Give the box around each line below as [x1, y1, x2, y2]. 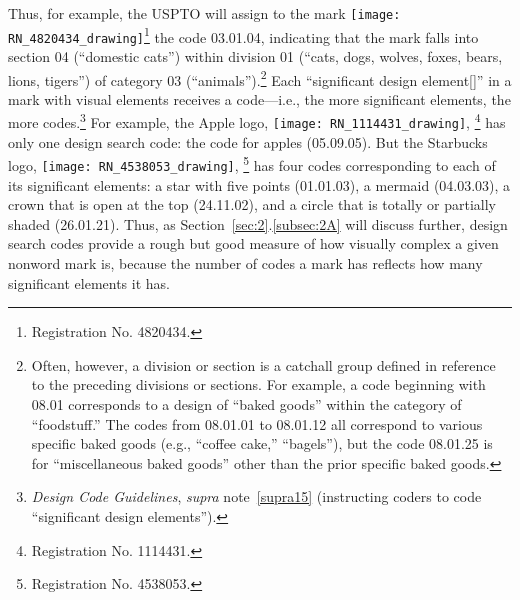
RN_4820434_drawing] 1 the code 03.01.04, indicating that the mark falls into [8, 23, 479, 47]
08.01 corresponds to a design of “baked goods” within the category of [31, 393, 462, 414]
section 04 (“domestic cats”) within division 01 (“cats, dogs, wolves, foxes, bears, [8, 45, 503, 66]
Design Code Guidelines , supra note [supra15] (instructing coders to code [31, 486, 482, 507]
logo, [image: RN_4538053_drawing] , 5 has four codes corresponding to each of [8, 152, 496, 175]
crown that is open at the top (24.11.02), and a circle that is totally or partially [8, 194, 496, 215]
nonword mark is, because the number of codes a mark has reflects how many [8, 253, 483, 273]
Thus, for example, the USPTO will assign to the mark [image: [8, 3, 401, 23]
